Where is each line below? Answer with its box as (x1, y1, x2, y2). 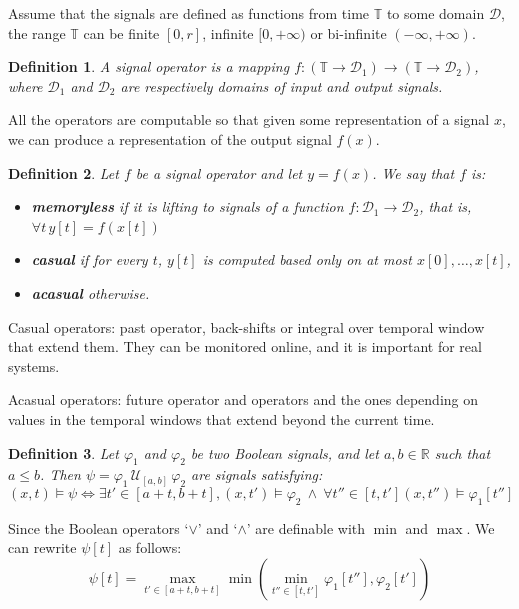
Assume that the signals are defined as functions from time (8, 3, 370, 23)
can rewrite (8, 537, 77, 558)
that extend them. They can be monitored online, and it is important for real (8, 336, 482, 357)
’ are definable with (246, 517, 366, 538)
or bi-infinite (310, 22, 387, 43)
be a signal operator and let (135, 162, 303, 183)
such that (434, 442, 491, 463)
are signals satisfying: (191, 464, 323, 485)
